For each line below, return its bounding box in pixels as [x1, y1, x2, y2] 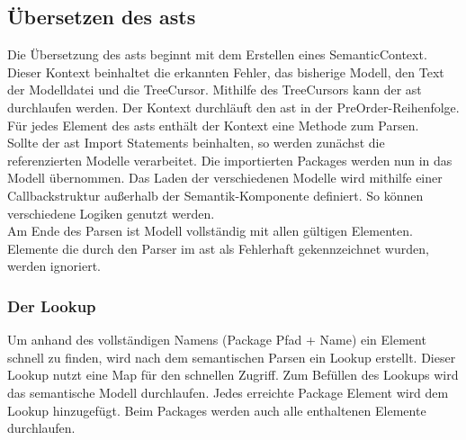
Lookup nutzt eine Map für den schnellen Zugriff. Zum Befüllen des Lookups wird [7, 365, 459, 384]
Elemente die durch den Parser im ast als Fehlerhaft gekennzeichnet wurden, [7, 238, 429, 257]
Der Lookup [7, 294, 96, 317]
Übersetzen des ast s [7, 3, 196, 31]
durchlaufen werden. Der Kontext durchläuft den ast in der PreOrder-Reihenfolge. [7, 97, 460, 116]
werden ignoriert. [7, 256, 101, 275]
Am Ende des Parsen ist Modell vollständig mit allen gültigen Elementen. [7, 221, 413, 240]
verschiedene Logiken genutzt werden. [7, 203, 215, 222]
